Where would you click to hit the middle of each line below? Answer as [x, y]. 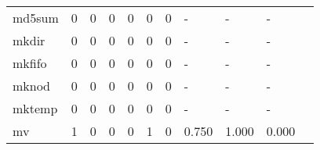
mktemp [35, 108]
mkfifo [30, 63]
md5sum [36, 18]
